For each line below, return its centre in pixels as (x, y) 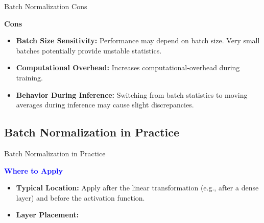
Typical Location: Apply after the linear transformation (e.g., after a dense (137, 188)
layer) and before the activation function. (80, 197)
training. (29, 77)
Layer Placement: (47, 215)
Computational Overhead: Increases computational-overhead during (128, 67)
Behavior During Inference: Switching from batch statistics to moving (132, 94)
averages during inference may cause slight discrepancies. (105, 105)
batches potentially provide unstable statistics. (89, 50)
